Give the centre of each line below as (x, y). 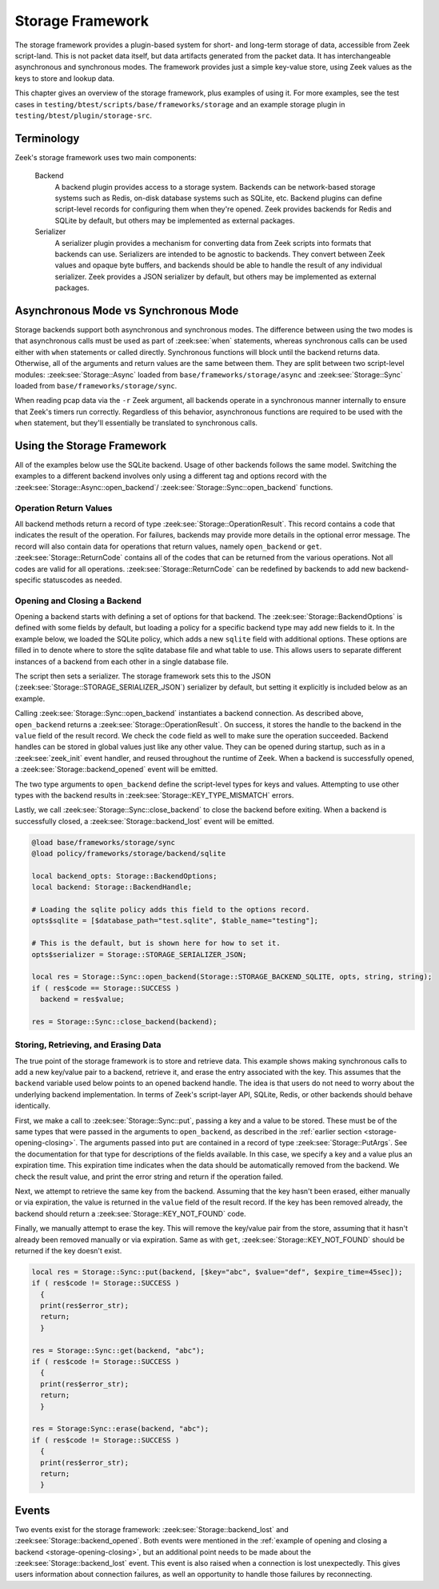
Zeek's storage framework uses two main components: (106, 157)
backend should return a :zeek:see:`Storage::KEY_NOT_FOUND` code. (131, 1213)
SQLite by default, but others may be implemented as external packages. (175, 220)
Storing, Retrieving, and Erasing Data (88, 1045)
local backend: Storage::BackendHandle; (112, 887)
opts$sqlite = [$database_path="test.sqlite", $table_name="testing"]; (175, 921)
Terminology (47, 138)
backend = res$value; (83, 1000)
